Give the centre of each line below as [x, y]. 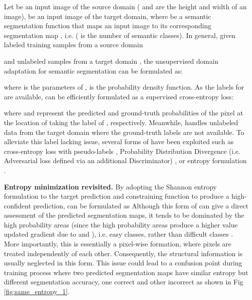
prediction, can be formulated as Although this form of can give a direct [141, 205]
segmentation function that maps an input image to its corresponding [108, 26]
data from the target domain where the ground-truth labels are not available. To [124, 132]
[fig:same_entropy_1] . [37, 291]
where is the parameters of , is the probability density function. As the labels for [124, 87]
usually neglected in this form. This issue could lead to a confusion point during [123, 263]
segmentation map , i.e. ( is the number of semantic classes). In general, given [120, 35]
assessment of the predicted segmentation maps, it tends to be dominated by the [124, 215]
